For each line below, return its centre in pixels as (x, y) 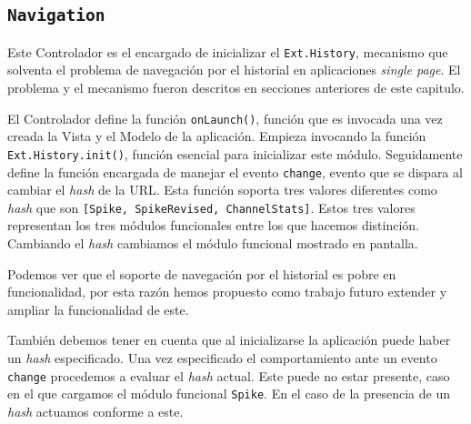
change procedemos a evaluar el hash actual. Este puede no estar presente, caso (229, 375)
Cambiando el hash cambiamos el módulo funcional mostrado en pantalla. (213, 243)
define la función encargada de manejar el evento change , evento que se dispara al (235, 172)
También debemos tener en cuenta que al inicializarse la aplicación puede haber (229, 340)
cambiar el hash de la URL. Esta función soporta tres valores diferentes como (222, 190)
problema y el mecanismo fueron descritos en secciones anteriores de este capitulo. (236, 88)
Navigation (56, 15)
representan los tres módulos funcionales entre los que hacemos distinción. (214, 225)
